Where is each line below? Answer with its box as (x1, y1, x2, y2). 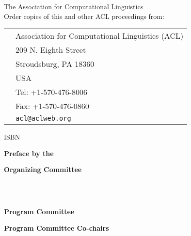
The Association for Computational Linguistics (4, 1, 143, 11)
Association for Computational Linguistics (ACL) (16, 30, 184, 42)
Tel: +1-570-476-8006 (16, 86, 87, 98)
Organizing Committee (4, 164, 82, 174)
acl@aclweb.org (16, 114, 71, 123)
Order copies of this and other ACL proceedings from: (4, 11, 164, 21)
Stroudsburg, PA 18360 (16, 58, 95, 70)
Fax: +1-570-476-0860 (16, 100, 89, 112)
